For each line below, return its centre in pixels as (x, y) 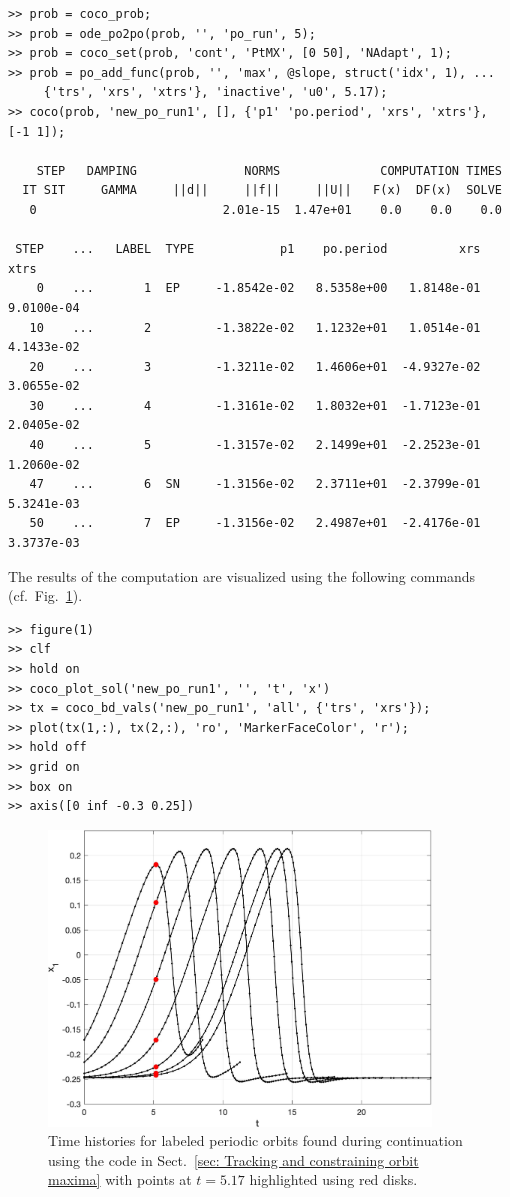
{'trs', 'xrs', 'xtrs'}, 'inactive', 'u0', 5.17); (215, 92)
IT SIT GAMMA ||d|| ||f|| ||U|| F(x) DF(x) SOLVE (262, 190)
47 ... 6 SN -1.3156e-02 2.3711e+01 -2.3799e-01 (255, 484)
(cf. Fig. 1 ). (45, 595)
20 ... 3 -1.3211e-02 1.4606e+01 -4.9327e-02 (255, 366)
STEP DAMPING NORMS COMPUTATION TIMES (269, 170)
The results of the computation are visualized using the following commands (242, 575)
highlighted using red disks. (333, 1179)
